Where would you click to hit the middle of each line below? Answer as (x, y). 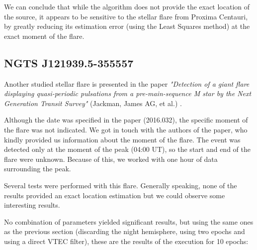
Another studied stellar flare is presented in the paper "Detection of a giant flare (127, 83)
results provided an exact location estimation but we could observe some (115, 195)
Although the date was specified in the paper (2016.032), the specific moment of (126, 120)
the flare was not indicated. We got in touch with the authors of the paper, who (126, 129)
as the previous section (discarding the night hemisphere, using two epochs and (125, 231)
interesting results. (32, 205)
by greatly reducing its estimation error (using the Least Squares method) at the (127, 26)
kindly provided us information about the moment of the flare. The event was (122, 139)
